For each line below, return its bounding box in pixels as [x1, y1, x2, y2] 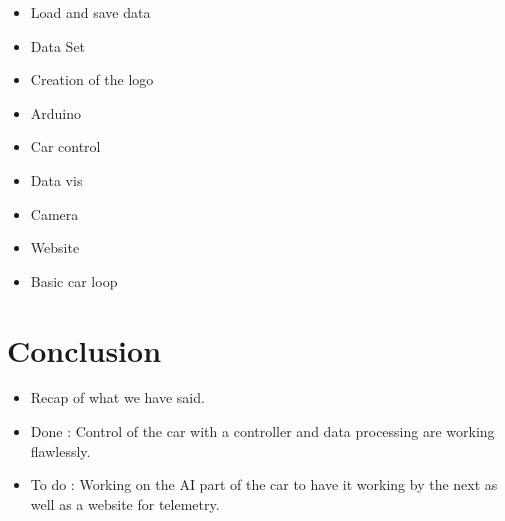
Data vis [30, 169, 83, 190]
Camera [30, 203, 79, 224]
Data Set [30, 35, 86, 56]
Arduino [30, 102, 82, 123]
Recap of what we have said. [30, 387, 205, 408]
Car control [30, 136, 101, 157]
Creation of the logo [30, 69, 154, 90]
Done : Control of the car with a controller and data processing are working [30, 421, 495, 442]
